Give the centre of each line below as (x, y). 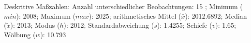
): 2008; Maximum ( (46, 16)
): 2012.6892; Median (216, 16)
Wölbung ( (20, 34)
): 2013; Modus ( (35, 25)
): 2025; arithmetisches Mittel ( (135, 16)
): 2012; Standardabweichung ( (109, 25)
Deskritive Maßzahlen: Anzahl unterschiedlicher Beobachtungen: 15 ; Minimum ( (123, 6)
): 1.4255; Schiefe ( (185, 25)
